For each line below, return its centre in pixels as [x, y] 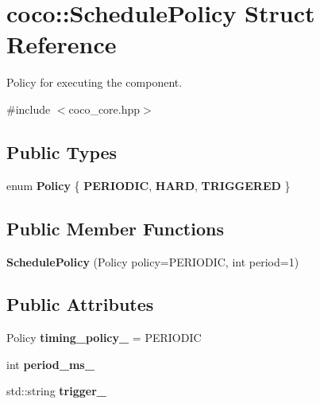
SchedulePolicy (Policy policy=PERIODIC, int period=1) [153, 261]
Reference [62, 44]
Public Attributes [80, 304]
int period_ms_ [50, 364]
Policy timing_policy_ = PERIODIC [104, 338]
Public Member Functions [115, 228]
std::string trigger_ [56, 391]
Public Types [62, 151]
